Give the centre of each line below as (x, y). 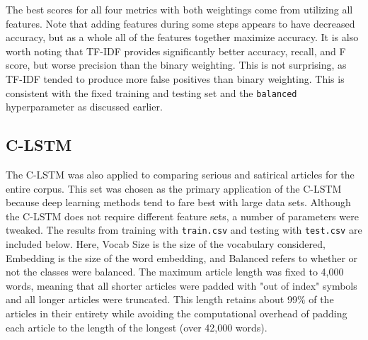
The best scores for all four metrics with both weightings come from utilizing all (179, 9)
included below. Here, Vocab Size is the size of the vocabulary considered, (166, 244)
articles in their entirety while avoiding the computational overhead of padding (177, 313)
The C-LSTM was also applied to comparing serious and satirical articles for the (180, 175)
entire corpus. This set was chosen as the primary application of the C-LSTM (174, 188)
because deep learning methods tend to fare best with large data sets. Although (178, 202)
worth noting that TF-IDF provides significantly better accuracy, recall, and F (176, 51)
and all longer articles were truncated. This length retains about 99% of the (170, 299)
